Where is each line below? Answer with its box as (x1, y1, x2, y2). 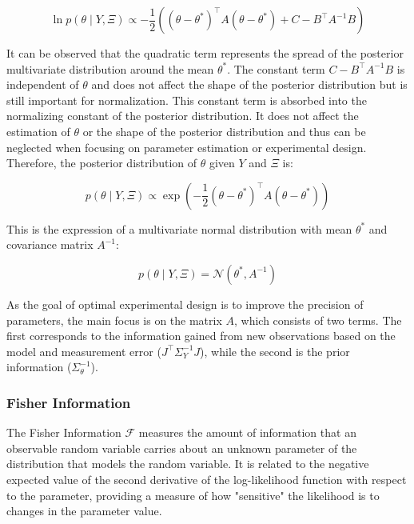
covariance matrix (6, 236, 94, 253)
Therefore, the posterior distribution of (6, 154, 197, 171)
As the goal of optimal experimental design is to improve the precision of (6, 295, 364, 312)
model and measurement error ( (6, 342, 161, 359)
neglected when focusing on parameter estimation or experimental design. (6, 138, 367, 155)
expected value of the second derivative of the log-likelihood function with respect (6, 470, 407, 487)
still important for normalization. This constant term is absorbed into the (6, 91, 367, 108)
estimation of (6, 122, 70, 139)
